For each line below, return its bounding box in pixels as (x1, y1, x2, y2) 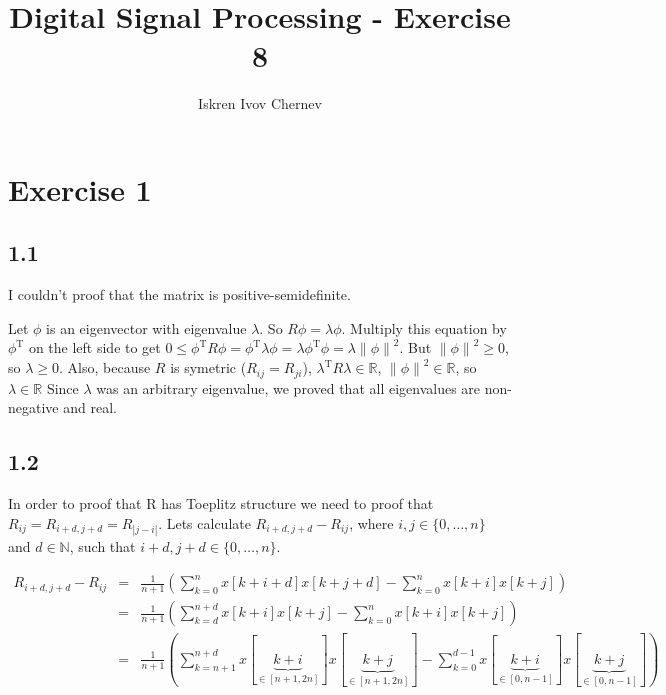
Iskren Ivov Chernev (198, 93, 322, 114)
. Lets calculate (158, 512, 251, 533)
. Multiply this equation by (341, 317, 507, 338)
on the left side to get (28, 337, 161, 358)
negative (8, 397, 59, 418)
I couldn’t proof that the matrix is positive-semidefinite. (8, 284, 351, 305)
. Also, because (59, 357, 151, 378)
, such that (69, 535, 136, 556)
